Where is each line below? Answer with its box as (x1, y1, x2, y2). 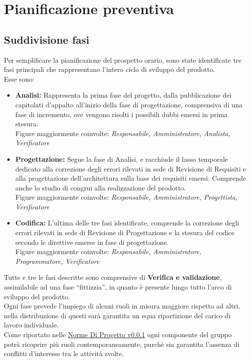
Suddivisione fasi (4, 32, 90, 47)
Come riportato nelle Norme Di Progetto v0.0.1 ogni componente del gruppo (4, 329, 232, 340)
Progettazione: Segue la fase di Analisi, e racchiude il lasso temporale (15, 154, 228, 164)
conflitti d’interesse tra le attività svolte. (4, 348, 124, 359)
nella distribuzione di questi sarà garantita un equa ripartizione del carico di (4, 310, 231, 320)
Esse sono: (4, 73, 34, 84)
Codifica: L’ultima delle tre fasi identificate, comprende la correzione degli (15, 218, 239, 228)
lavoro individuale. (4, 320, 59, 330)
